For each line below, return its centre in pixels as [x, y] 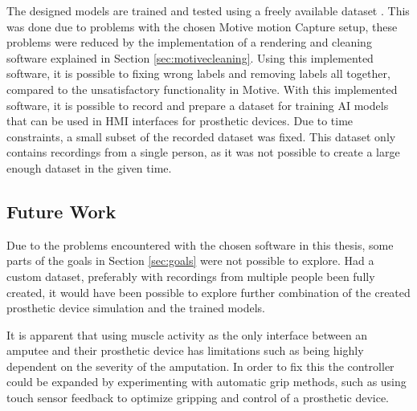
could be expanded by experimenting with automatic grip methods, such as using [206, 382]
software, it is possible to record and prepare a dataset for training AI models [198, 105]
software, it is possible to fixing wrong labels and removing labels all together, [198, 73]
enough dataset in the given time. [89, 167]
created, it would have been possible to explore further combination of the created [208, 292]
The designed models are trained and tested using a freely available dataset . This [208, 10]
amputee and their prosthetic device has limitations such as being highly [185, 350]
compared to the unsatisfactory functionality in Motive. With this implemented [202, 89]
